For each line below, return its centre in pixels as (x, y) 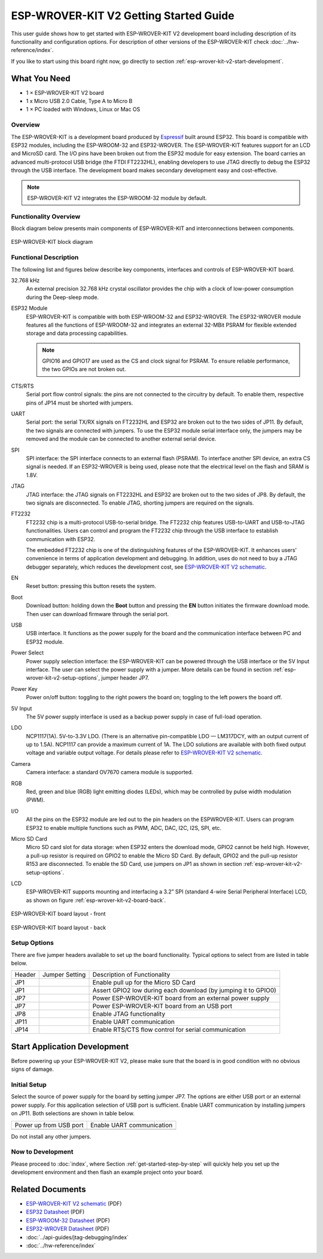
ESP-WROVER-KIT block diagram (52, 242)
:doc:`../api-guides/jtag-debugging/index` (77, 1237)
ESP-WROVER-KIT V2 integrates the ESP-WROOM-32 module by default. (117, 198)
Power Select (28, 653)
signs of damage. (32, 1069)
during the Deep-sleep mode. (62, 297)
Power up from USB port (49, 1125)
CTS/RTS (22, 386)
